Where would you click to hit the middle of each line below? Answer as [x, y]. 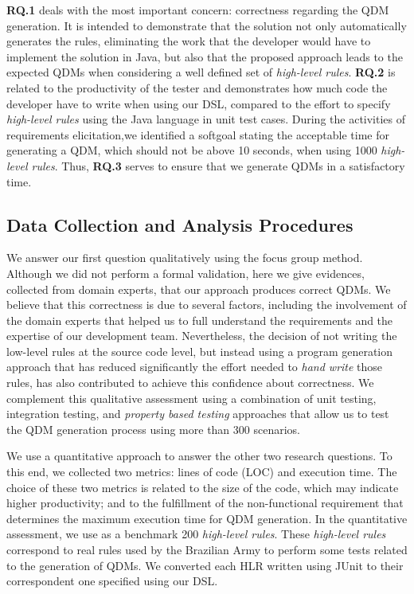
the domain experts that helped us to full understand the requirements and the [200, 320]
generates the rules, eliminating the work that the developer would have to [189, 41]
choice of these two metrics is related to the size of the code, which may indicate [203, 487]
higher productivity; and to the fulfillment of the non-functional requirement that [205, 503]
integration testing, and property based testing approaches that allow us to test [198, 414]
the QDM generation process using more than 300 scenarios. [153, 429]
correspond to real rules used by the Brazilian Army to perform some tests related [207, 550]
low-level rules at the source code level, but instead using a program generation [200, 351]
